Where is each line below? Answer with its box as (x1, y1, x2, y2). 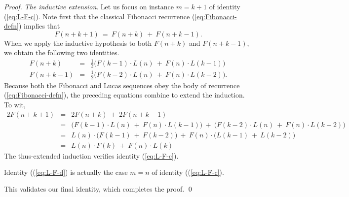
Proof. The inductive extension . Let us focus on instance (4, 1, 174, 11)
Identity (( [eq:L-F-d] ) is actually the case (4, 167, 128, 177)
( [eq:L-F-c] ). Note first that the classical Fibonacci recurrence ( (4, 11, 195, 21)
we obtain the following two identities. (4, 47, 119, 58)
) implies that (18, 21, 60, 31)
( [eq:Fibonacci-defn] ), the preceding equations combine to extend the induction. (4, 90, 245, 100)
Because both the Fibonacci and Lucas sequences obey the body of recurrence (4, 80, 240, 90)
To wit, (4, 99, 26, 109)
